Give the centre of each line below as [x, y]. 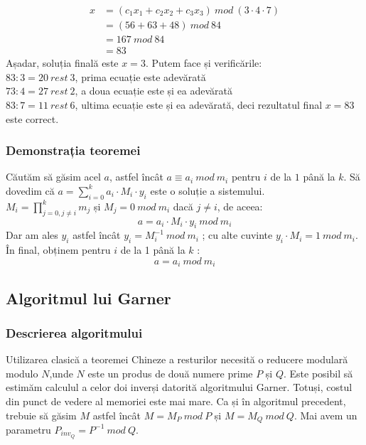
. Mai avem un [325, 415]
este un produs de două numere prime [170, 373]
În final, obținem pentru [58, 250]
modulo [22, 373]
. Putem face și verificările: [204, 63]
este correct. [32, 118]
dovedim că [30, 190]
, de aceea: [240, 206]
